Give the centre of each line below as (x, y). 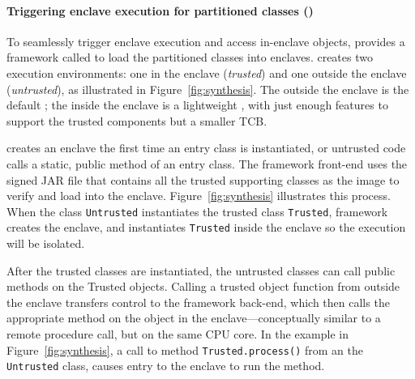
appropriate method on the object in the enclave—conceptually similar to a (194, 318)
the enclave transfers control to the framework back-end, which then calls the (198, 302)
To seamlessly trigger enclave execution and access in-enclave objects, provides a (206, 41)
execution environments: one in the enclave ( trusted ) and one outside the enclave (207, 72)
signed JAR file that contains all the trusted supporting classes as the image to (203, 179)
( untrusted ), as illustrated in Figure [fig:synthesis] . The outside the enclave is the (208, 89)
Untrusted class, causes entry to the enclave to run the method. (166, 366)
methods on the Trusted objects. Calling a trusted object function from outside (203, 286)
